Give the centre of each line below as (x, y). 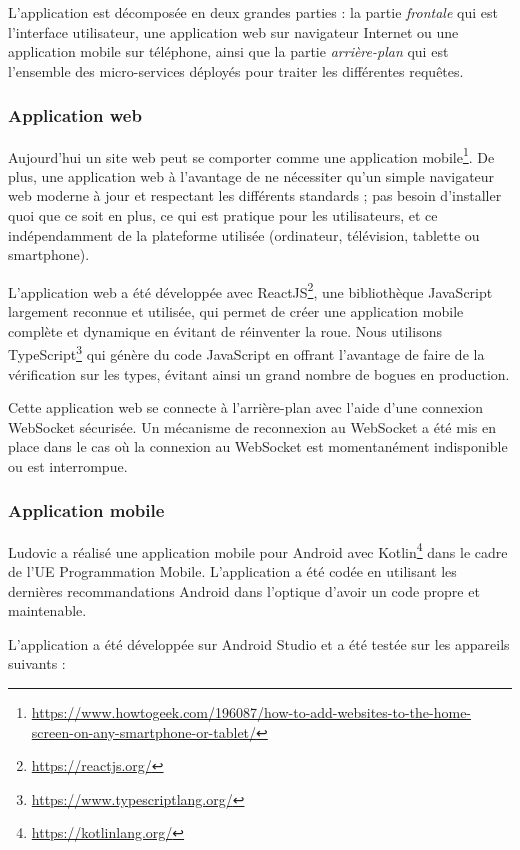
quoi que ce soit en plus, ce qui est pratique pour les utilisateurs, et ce (223, 215)
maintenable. (47, 610)
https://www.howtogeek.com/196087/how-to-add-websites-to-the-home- (251, 711)
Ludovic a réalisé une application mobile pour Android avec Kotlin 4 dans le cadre (258, 550)
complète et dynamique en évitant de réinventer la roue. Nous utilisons (225, 330)
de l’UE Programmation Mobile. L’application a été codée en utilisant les (232, 570)
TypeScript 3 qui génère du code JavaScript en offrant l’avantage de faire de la (246, 352)
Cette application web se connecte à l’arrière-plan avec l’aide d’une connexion (246, 407)
